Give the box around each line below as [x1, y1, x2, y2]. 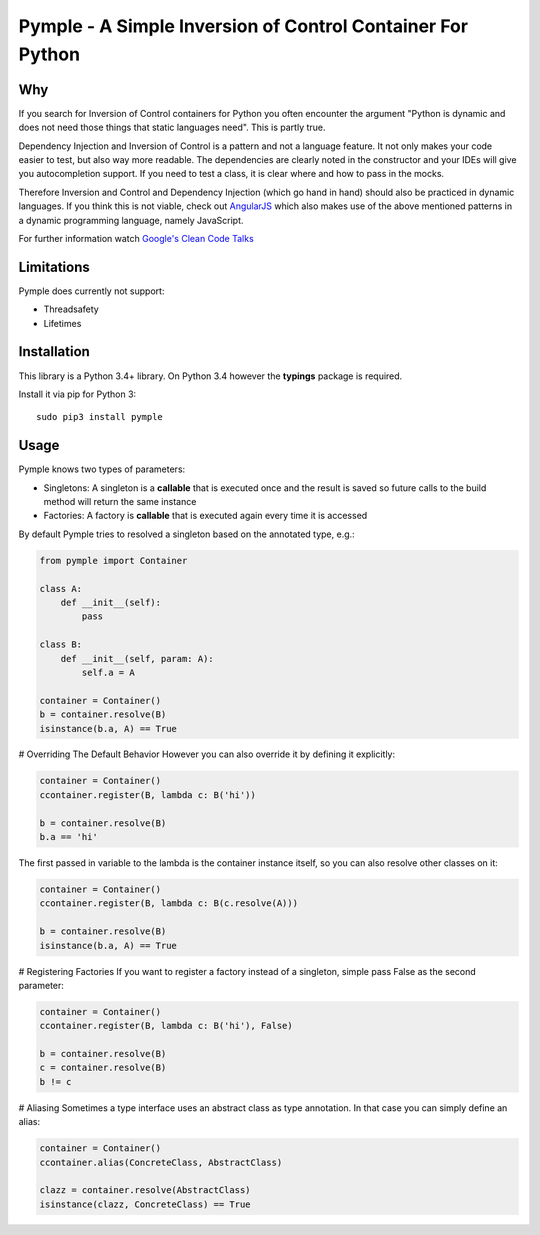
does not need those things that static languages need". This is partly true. [18, 121, 326, 134]
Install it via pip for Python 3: [18, 388, 137, 400]
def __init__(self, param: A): [60, 653, 214, 664]
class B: [39, 639, 83, 650]
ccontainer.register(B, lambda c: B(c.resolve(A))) [39, 898, 299, 909]
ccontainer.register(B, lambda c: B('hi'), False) [39, 1020, 294, 1032]
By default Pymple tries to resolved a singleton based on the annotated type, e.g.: [18, 528, 355, 540]
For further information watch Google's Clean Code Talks [18, 232, 254, 244]
